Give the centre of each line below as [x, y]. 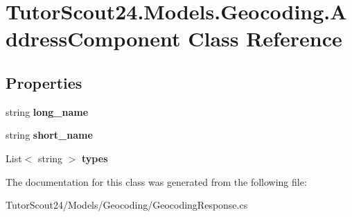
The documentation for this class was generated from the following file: [156, 181]
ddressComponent [93, 38]
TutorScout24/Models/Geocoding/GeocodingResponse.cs [127, 205]
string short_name [49, 135]
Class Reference [265, 38]
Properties [44, 82]
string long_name [47, 111]
